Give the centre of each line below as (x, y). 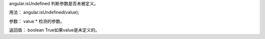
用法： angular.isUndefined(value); (44, 13)
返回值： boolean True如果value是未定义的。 (54, 30)
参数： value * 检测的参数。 (37, 21)
